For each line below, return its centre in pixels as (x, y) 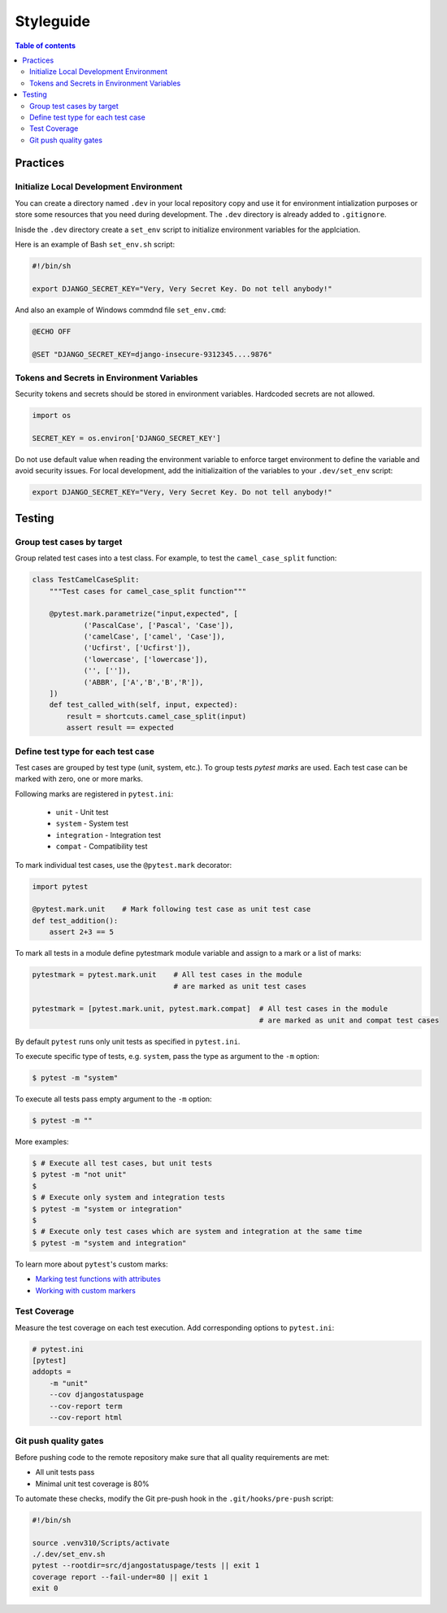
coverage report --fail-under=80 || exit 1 (120, 1577)
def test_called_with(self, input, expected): (144, 705)
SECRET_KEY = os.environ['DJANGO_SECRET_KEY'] (126, 438)
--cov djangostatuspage (96, 1395)
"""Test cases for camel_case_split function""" (148, 591)
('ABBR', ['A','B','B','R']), (143, 682)
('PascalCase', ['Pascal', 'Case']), (158, 625)
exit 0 (45, 1589)
